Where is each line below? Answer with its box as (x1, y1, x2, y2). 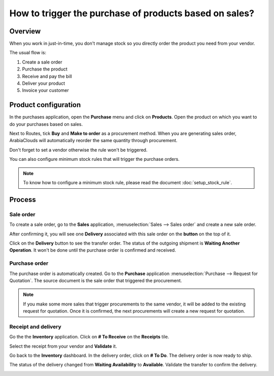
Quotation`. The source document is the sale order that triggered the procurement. (9, 277, 182, 284)
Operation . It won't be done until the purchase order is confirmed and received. (9, 247, 176, 253)
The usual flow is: (9, 50, 47, 56)
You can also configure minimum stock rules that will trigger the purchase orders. (9, 156, 180, 162)
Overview (9, 27, 41, 36)
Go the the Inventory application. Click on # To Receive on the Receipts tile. (9, 334, 169, 340)
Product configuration (9, 100, 81, 109)
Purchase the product (22, 66, 68, 72)
